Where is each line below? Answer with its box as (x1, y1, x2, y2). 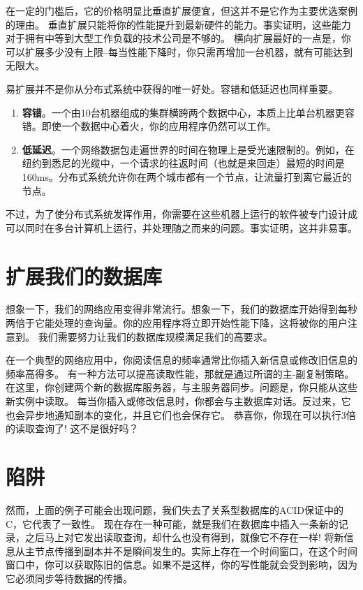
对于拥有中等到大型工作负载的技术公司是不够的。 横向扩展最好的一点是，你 (6, 31, 351, 45)
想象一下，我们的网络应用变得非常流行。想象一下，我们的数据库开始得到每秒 (6, 302, 357, 316)
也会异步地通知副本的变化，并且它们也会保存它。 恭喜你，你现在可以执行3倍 (6, 407, 356, 422)
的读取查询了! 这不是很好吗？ (6, 421, 139, 436)
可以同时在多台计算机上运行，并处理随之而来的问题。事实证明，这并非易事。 (6, 220, 357, 235)
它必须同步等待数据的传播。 (6, 570, 133, 585)
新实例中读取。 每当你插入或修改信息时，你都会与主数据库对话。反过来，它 (6, 394, 351, 408)
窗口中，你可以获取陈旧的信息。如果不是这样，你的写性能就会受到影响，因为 (6, 557, 357, 572)
